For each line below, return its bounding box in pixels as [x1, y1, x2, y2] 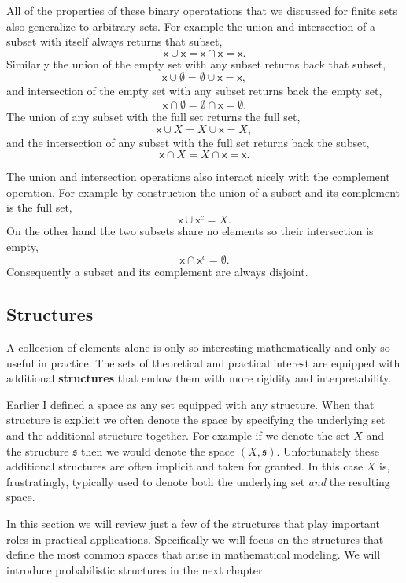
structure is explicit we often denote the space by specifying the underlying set [6, 411, 386, 428]
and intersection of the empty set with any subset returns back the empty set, [6, 83, 382, 99]
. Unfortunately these [276, 442, 379, 459]
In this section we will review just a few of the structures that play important [6, 515, 380, 531]
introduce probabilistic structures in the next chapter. [6, 561, 266, 577]
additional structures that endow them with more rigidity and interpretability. [6, 370, 392, 386]
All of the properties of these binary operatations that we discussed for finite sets [6, 2, 398, 18]
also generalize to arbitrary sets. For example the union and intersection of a [6, 17, 375, 34]
